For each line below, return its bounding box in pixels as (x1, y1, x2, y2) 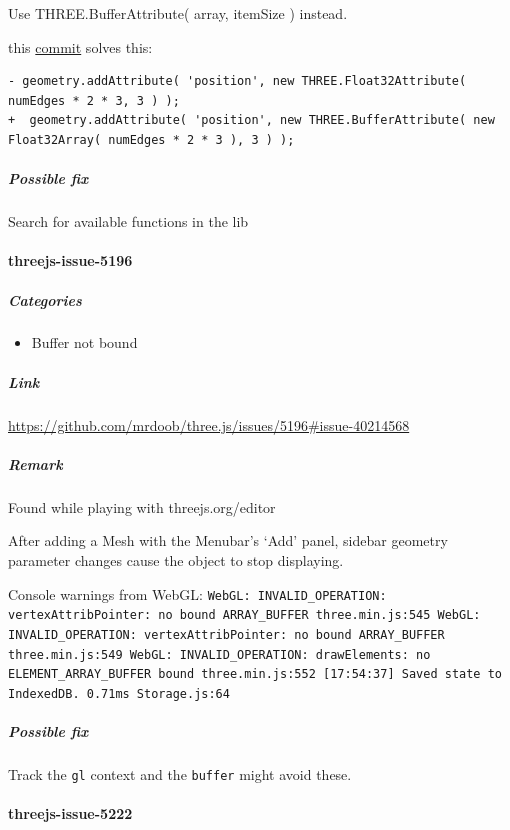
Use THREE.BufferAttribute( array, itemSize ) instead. (8, 3, 348, 23)
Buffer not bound (31, 332, 138, 353)
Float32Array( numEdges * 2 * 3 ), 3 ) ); (8, 132, 295, 147)
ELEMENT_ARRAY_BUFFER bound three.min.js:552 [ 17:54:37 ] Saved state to (8, 667, 503, 682)
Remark (8, 453, 63, 474)
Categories (8, 289, 82, 310)
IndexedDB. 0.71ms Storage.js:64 (8, 686, 230, 701)
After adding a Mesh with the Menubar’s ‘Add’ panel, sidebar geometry (8, 530, 448, 551)
